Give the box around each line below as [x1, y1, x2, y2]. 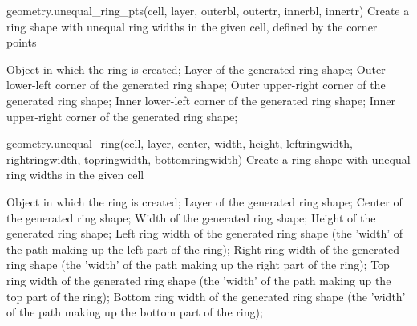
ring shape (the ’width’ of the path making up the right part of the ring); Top [6, 256, 390, 273]
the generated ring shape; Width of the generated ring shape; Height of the [6, 209, 376, 226]
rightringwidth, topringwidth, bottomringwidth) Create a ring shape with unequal [6, 150, 411, 167]
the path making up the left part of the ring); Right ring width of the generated [6, 240, 400, 257]
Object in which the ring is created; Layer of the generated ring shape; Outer [6, 60, 386, 77]
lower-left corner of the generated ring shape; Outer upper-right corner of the [6, 76, 386, 93]
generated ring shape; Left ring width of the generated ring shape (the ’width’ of [6, 225, 403, 242]
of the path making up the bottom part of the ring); [6, 304, 263, 320]
